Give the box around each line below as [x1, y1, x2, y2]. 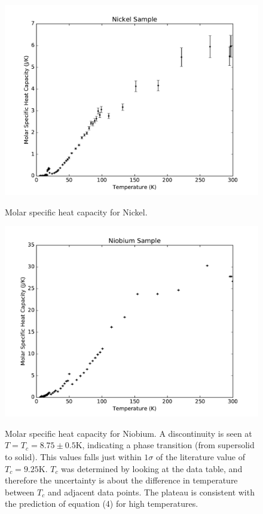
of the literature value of [156, 450, 246, 463]
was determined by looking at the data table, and [61, 462, 243, 475]
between [5, 485, 35, 498]
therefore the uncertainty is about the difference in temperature [5, 474, 238, 486]
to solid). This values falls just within [5, 450, 142, 463]
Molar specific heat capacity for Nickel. [5, 205, 148, 218]
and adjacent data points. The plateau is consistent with [47, 485, 255, 498]
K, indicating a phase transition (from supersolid [75, 439, 255, 451]
